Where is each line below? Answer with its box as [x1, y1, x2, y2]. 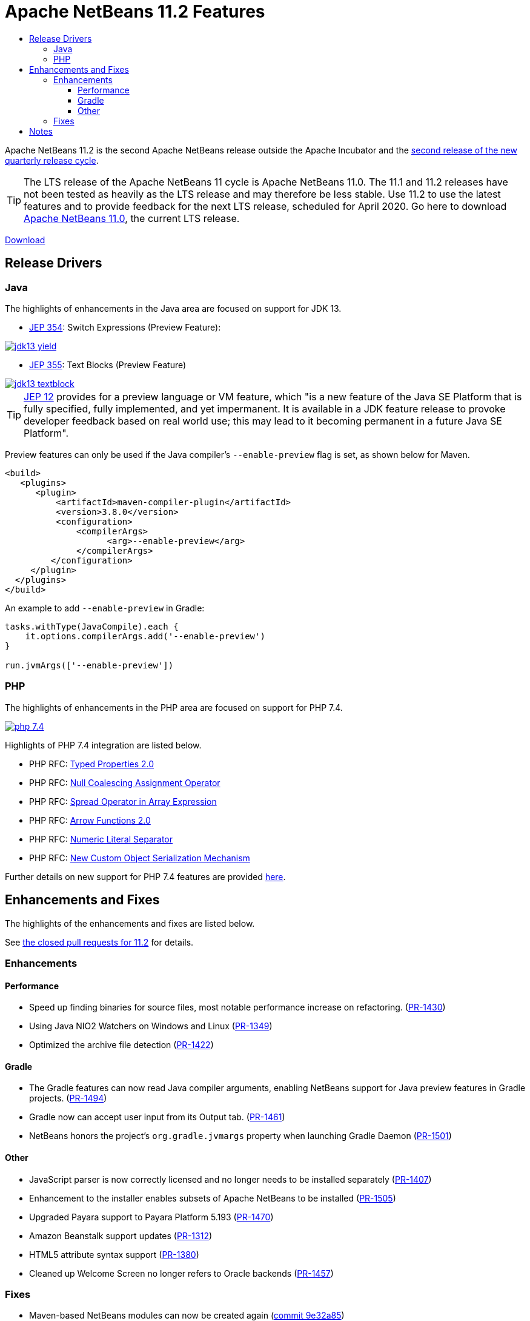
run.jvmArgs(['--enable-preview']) [5, 660, 174, 670]
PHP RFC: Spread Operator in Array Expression [29, 796, 217, 807]
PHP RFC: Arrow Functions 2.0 [29, 815, 151, 825]
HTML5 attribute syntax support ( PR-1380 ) [29, 1249, 199, 1260]
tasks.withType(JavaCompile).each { [5, 621, 179, 631]
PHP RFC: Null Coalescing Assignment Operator [29, 777, 220, 788]
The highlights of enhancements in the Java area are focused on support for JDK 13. [5, 303, 342, 314]
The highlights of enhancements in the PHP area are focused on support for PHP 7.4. [5, 702, 343, 713]
